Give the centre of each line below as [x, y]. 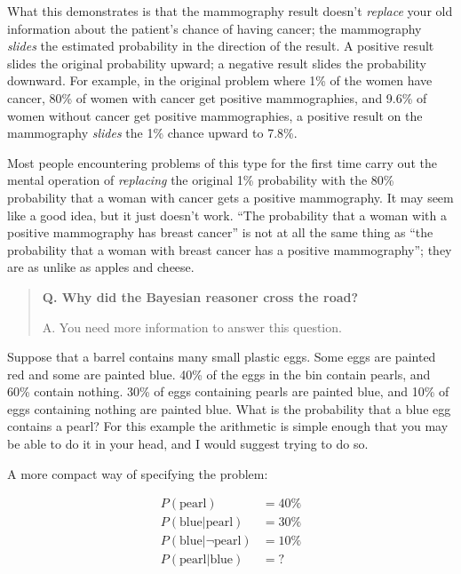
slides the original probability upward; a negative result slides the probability [217, 63]
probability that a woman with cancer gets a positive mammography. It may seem [230, 197]
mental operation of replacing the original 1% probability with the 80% [201, 180]
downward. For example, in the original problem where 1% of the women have [220, 80]
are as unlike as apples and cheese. [101, 267]
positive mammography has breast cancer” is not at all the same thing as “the [220, 232]
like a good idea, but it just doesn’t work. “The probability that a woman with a [227, 215]
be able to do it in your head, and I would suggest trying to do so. [188, 444]
